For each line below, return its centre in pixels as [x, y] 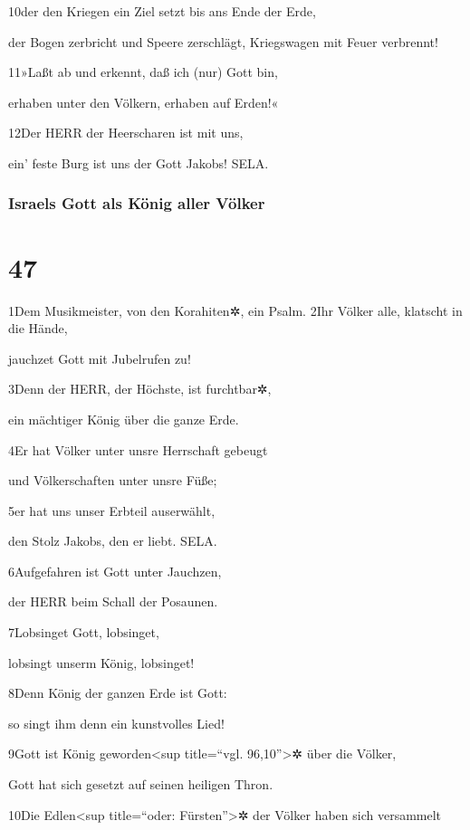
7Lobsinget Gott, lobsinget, [84, 632]
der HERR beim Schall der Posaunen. [113, 601]
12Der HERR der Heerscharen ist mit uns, [126, 133]
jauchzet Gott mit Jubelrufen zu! [100, 358]
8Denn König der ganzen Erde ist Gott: [118, 693]
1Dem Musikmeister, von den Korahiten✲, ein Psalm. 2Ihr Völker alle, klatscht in [235, 310]
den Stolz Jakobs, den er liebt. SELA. [113, 541]
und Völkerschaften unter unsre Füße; [113, 480]
